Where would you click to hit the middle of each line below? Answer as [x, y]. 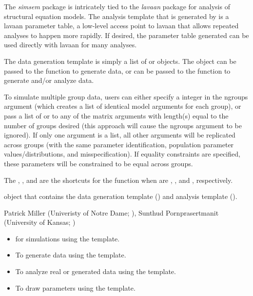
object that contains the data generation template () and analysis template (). [121, 196]
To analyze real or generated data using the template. [96, 271]
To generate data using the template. [71, 255]
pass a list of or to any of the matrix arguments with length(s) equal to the [116, 115]
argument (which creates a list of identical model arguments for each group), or [123, 106]
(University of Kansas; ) [40, 222]
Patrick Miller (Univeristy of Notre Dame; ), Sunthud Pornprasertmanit [111, 212]
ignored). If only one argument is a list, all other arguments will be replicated [120, 135]
